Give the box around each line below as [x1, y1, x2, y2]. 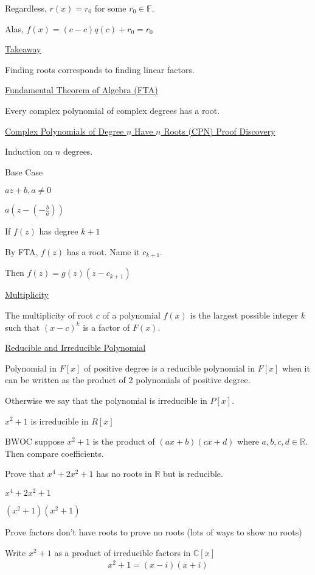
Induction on [5, 145, 53, 158]
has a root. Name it [66, 245, 140, 258]
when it [282, 361, 310, 374]
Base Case [5, 165, 43, 178]
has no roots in [96, 467, 152, 480]
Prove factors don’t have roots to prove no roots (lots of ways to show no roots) [5, 526, 302, 538]
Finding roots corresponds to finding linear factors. [5, 63, 195, 76]
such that [5, 320, 40, 333]
